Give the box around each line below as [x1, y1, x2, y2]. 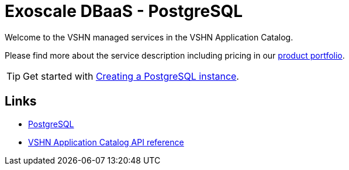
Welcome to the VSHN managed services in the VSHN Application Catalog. [5, 32, 293, 42]
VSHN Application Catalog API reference [28, 137, 184, 147]
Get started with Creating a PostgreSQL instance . [23, 70, 239, 82]
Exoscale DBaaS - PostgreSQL [5, 1, 243, 21]
